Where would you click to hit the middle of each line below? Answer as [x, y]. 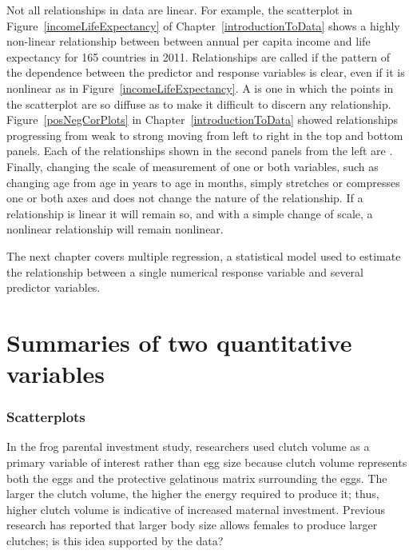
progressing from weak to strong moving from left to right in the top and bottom [205, 135]
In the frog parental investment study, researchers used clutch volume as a [188, 446]
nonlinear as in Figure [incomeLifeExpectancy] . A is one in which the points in [200, 88]
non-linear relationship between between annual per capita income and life [189, 41]
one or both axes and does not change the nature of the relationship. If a [185, 198]
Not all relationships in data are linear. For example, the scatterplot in [180, 10]
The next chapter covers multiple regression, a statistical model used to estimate [204, 255]
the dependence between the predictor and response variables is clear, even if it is [206, 72]
